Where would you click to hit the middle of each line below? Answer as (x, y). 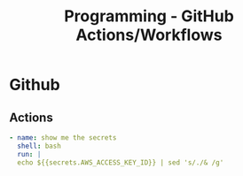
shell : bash (39, 146)
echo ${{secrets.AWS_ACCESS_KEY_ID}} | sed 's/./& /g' (121, 162)
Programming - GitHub (149, 16)
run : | (29, 154)
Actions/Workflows (149, 35)
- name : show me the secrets (63, 138)
